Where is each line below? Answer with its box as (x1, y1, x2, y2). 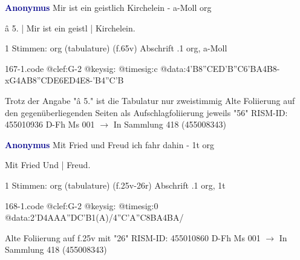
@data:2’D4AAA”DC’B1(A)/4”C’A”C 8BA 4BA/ (5, 211, 184, 224)
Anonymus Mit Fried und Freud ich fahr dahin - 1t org (5, 138, 215, 151)
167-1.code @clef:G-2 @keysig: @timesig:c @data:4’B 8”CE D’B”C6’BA (5, 62, 262, 74)
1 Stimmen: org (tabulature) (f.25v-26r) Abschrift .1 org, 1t (5, 178, 226, 191)
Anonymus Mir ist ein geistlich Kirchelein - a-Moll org (5, 1, 212, 13)
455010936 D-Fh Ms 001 (5, 118, 95, 131)
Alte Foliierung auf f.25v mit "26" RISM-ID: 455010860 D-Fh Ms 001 (5, 231, 261, 244)
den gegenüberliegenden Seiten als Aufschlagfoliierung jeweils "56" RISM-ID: (5, 106, 288, 119)
